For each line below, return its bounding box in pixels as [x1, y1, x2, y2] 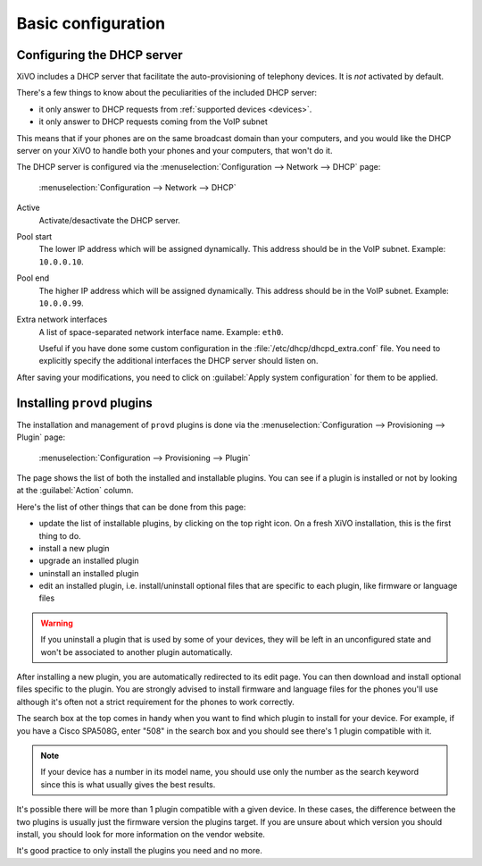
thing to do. [38, 530, 81, 541]
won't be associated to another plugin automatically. [40, 646, 233, 657]
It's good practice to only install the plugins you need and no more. [16, 845, 262, 856]
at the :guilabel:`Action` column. [16, 485, 134, 496]
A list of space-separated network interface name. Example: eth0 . [38, 326, 284, 337]
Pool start [16, 231, 53, 241]
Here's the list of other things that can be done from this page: [16, 501, 246, 512]
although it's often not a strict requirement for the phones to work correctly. [16, 696, 295, 707]
